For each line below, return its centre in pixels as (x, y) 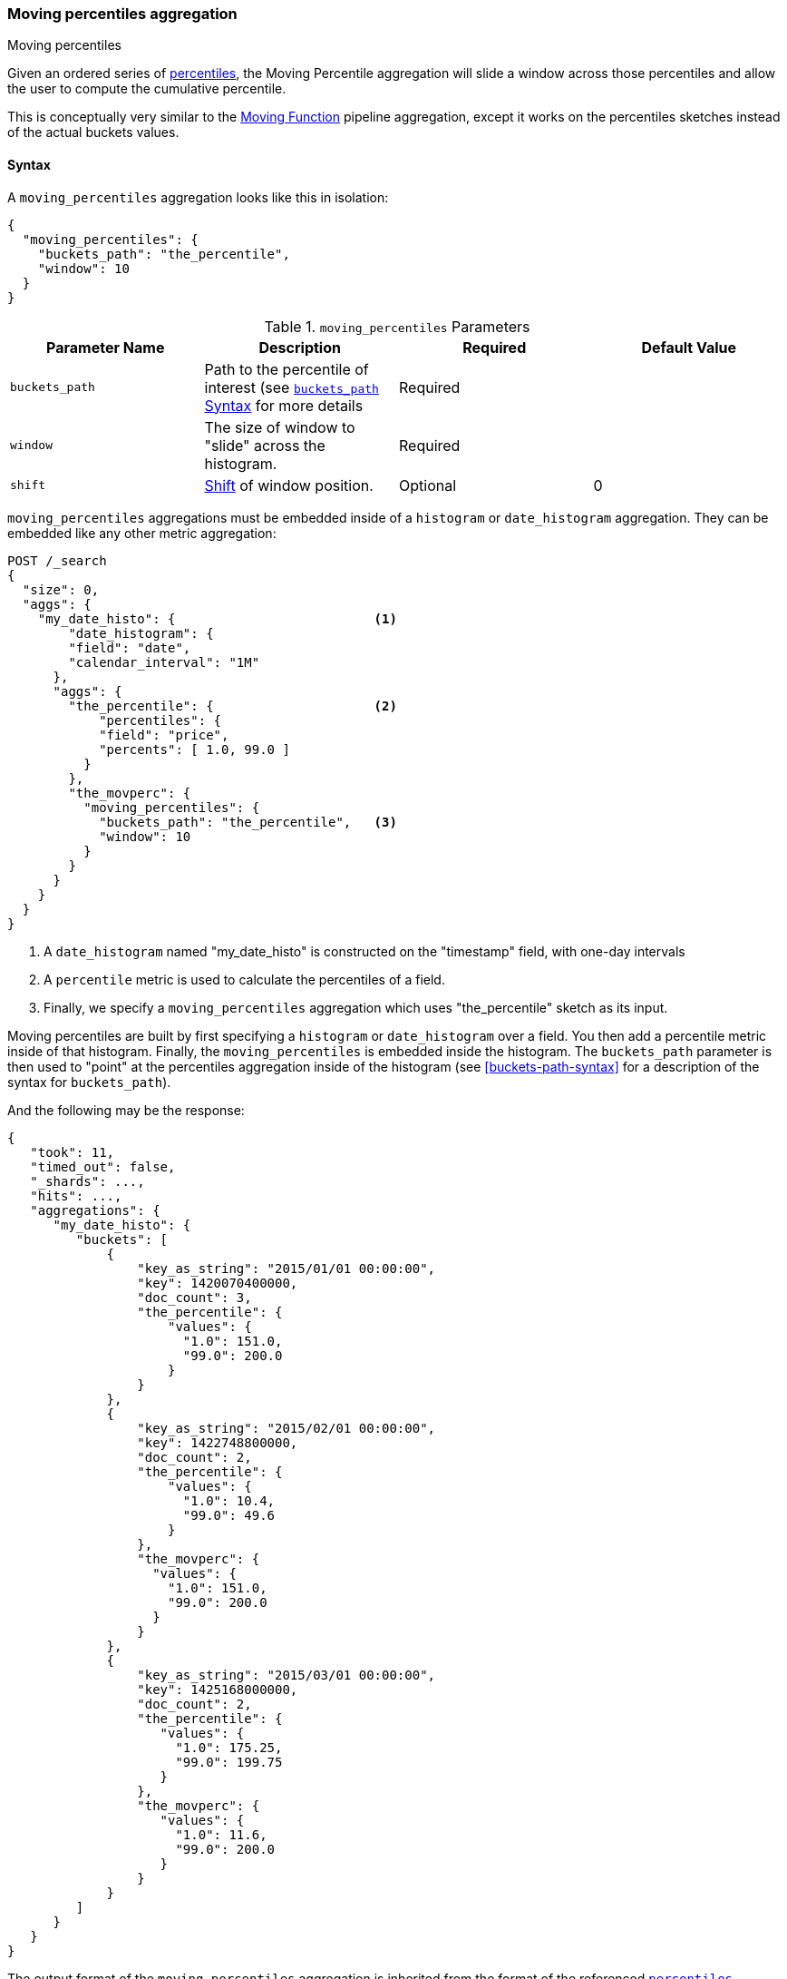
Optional (428, 485)
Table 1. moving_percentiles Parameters (397, 326)
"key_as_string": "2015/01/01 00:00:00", (287, 1268)
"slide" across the (265, 445)
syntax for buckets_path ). (89, 1082)
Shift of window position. (289, 485)
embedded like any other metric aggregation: (142, 533)
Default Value (689, 347)
